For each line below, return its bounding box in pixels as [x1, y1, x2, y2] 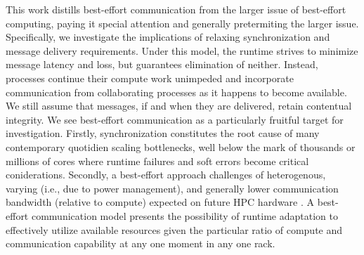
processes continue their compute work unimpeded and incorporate [6, 70, 294, 85]
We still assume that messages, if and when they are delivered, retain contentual [6, 98, 352, 113]
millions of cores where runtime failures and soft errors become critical [6, 153, 309, 168]
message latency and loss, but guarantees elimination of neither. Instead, [6, 57, 318, 72]
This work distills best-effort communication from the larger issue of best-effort [6, 2, 346, 16]
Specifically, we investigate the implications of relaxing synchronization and [6, 30, 330, 44]
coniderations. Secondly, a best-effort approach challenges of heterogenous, [6, 167, 326, 182]
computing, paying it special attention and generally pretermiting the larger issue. [6, 15, 359, 30]
